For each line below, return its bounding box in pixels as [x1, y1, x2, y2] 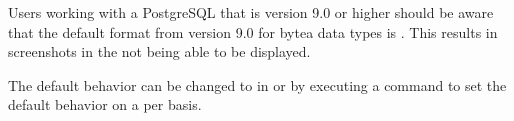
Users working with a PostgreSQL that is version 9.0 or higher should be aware [8, 2, 494, 22]
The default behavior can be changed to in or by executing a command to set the [8, 74, 507, 95]
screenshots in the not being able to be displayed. [8, 41, 311, 62]
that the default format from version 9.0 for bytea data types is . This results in [8, 21, 498, 42]
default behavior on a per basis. [8, 94, 202, 115]
